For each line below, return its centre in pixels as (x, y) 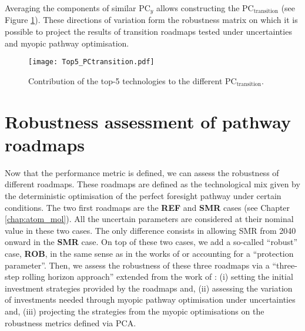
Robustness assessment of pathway (148, 121)
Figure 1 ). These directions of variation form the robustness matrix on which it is (151, 20)
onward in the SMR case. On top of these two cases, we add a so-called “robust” (151, 242)
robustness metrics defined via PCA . (71, 322)
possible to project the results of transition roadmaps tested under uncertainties (148, 32)
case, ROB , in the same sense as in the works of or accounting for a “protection (149, 253)
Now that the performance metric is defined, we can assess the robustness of (142, 172)
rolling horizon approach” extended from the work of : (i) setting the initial (157, 277)
